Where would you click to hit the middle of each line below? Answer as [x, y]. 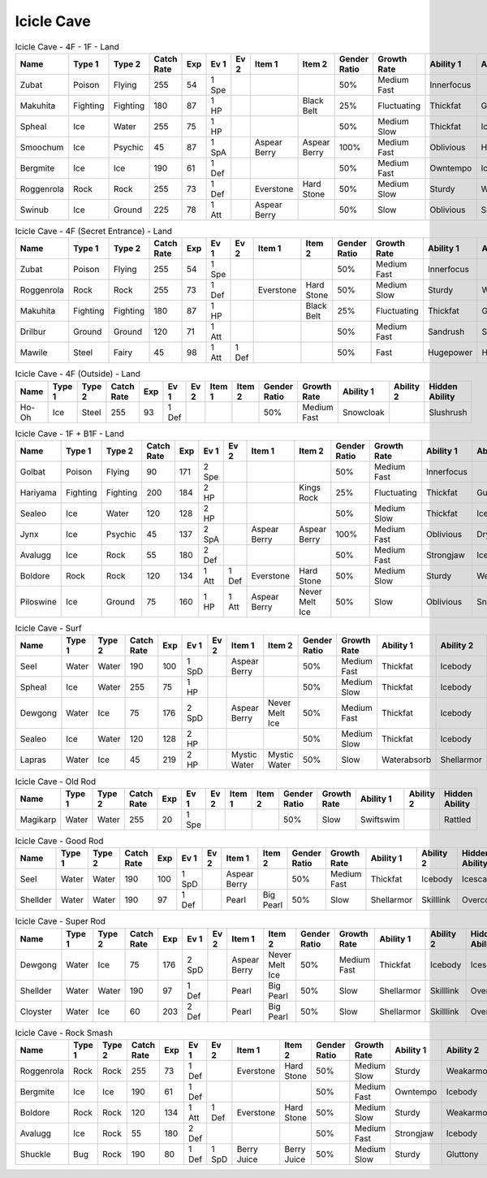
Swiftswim [380, 819]
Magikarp [38, 819]
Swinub [34, 210]
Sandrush [446, 331]
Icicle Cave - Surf [48, 628]
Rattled [457, 819]
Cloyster [36, 1011]
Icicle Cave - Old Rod [56, 782]
